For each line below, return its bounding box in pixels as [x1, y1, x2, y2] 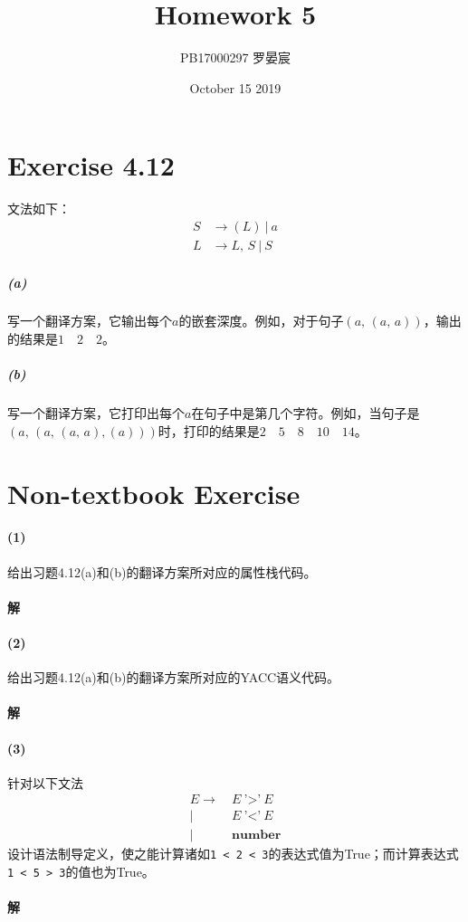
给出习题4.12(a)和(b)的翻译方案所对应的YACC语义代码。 [7, 668, 340, 687]
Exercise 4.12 [7, 147, 175, 184]
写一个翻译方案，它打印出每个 [7, 404, 185, 423]
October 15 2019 [189, 78, 282, 97]
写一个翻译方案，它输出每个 [7, 311, 172, 330]
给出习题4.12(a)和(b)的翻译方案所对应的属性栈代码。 [7, 562, 317, 581]
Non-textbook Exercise [7, 474, 301, 511]
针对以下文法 [7, 773, 83, 792]
